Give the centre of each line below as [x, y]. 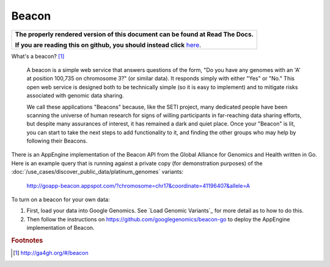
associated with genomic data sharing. [75, 96]
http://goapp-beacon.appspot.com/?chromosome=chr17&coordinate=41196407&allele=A [138, 185]
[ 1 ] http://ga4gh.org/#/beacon [51, 253]
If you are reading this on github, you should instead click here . [108, 44]
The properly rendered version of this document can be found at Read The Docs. [134, 34]
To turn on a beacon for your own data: [61, 200]
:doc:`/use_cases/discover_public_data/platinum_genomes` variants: [97, 172]
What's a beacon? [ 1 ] [38, 56]
